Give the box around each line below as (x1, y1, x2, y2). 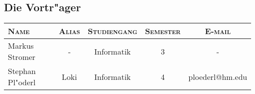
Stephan (8, 65, 36, 77)
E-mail (205, 25, 231, 37)
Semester (145, 25, 181, 37)
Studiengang (88, 25, 137, 37)
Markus (8, 40, 34, 52)
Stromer (8, 51, 36, 63)
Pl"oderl (8, 76, 36, 88)
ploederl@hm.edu (188, 71, 247, 82)
